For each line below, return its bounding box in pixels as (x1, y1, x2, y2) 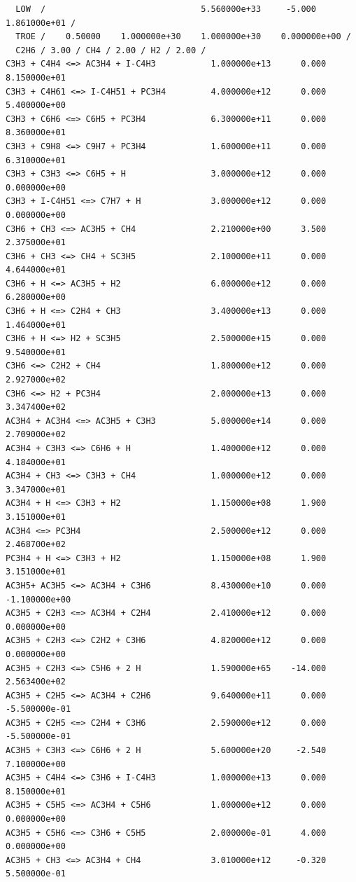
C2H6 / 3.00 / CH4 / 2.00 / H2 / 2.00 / (15, 45, 206, 55)
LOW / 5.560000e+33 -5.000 (15, 4, 316, 14)
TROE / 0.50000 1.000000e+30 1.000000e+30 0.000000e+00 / (15, 32, 351, 42)
